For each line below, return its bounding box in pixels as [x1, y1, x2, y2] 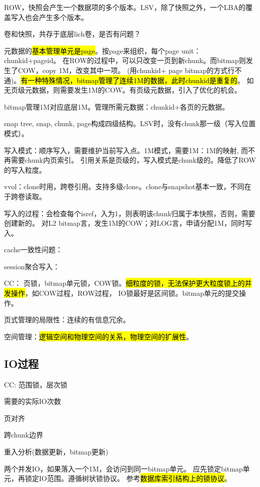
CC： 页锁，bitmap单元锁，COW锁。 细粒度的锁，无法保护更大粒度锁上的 [4, 278, 245, 288]
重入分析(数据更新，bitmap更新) [4, 446, 108, 457]
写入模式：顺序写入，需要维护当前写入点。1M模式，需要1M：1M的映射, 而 [4, 145, 248, 155]
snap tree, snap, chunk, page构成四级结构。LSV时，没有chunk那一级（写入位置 [4, 118, 256, 129]
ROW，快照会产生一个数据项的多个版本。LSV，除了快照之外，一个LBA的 [4, 2, 245, 12]
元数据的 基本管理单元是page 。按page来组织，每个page [4, 45, 179, 56]
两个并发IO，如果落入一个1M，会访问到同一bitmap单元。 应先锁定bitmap [4, 463, 243, 473]
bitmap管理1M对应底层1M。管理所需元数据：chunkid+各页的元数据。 [4, 101, 229, 112]
